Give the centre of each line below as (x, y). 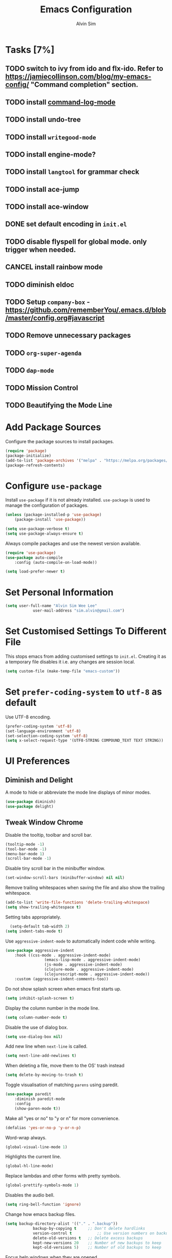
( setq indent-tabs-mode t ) (34, 931)
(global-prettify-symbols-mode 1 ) (42, 1185)
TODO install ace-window (47, 207)
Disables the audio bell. (30, 1195)
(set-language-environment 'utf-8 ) (43, 731)
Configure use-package (54, 486)
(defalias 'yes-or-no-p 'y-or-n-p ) (43, 1128)
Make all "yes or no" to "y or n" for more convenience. (62, 1118)
